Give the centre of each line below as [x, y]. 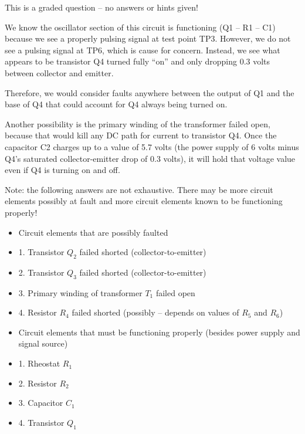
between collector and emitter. [59, 72]
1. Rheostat [39, 363]
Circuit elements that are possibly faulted [93, 232]
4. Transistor [41, 422]
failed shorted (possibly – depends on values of [155, 312]
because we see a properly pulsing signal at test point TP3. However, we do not [148, 38]
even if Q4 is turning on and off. [62, 170]
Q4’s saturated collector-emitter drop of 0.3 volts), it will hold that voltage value [150, 158]
